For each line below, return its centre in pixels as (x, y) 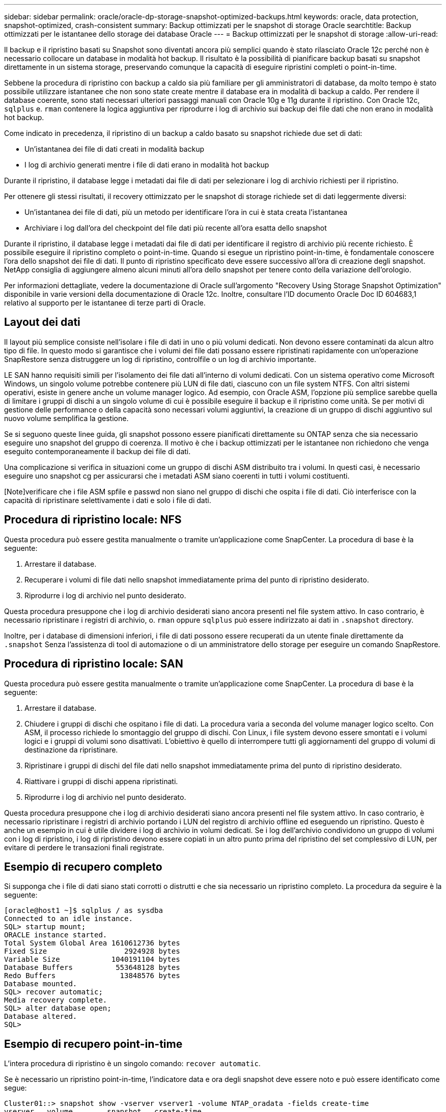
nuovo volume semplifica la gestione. (66, 418)
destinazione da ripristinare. (71, 749)
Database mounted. (41, 984)
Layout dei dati (42, 322)
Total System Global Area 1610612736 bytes (92, 943)
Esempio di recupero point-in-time (93, 1044)
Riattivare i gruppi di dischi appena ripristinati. (101, 781)
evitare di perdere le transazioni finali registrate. (84, 847)
